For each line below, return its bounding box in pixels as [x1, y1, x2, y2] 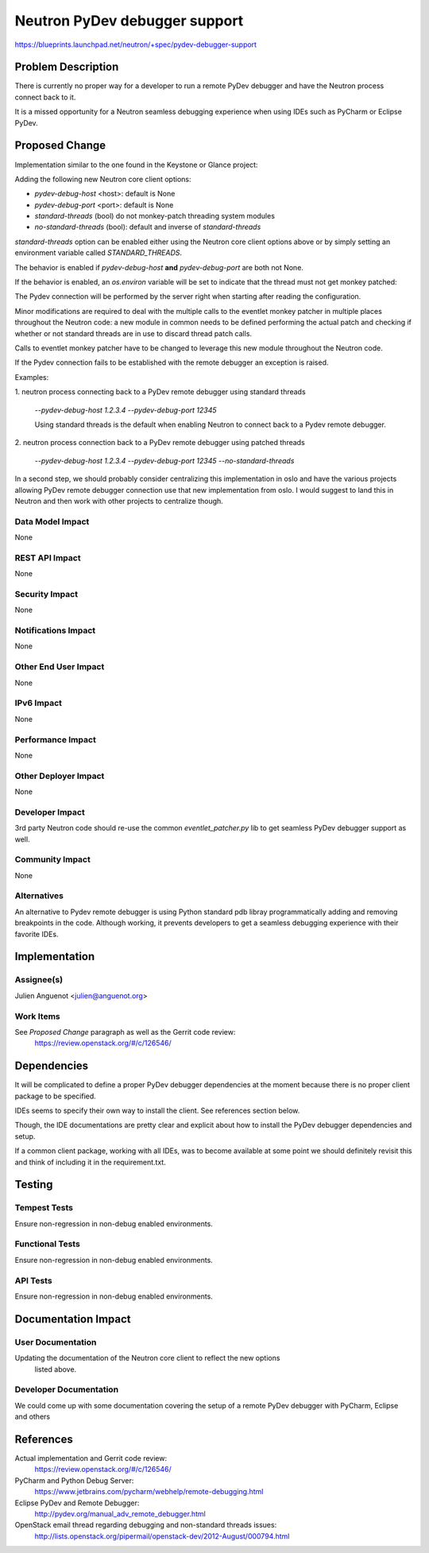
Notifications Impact [14, 625, 96, 636]
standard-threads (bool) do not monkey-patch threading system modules [34, 211, 276, 221]
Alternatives [14, 890, 64, 901]
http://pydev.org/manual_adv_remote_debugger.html [34, 1508, 206, 1518]
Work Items [14, 1010, 60, 1021]
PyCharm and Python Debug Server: [14, 1475, 134, 1485]
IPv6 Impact [14, 698, 63, 709]
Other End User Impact [14, 661, 105, 672]
